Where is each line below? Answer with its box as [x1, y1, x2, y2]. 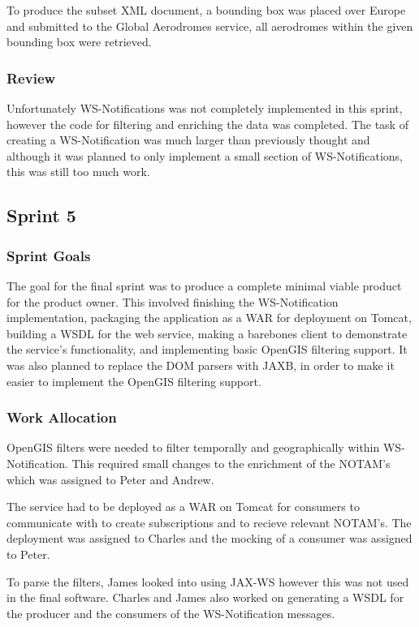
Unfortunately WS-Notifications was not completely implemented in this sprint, [6, 100, 403, 116]
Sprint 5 [6, 203, 76, 228]
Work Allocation [6, 407, 117, 427]
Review [6, 67, 56, 88]
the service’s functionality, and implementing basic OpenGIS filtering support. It [6, 341, 408, 358]
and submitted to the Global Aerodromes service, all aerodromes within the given [6, 17, 413, 34]
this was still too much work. [6, 163, 150, 180]
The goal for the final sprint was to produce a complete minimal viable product [6, 277, 402, 294]
